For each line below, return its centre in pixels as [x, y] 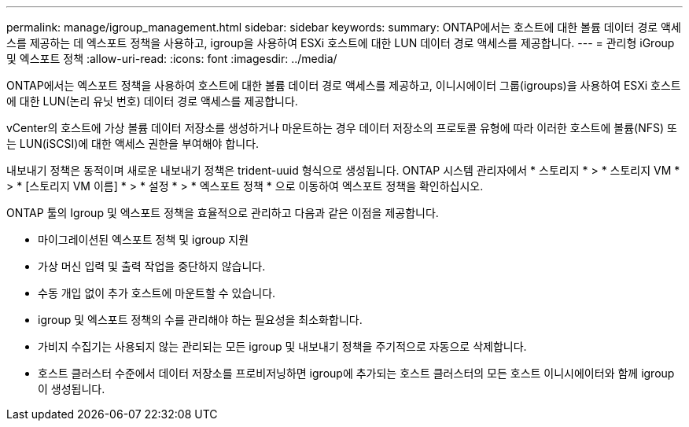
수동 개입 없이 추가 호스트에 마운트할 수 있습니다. [157, 293]
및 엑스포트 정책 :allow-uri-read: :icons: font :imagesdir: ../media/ [172, 59]
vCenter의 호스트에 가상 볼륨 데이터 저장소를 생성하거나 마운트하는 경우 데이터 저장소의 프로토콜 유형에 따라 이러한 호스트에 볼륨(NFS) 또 [342, 128]
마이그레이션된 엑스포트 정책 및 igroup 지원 [144, 239]
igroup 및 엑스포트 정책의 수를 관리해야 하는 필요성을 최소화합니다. [200, 320]
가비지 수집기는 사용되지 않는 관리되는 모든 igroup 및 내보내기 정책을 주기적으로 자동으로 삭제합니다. [282, 346]
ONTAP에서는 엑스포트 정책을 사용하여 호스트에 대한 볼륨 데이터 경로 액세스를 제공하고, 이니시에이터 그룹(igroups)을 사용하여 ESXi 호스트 [344, 85]
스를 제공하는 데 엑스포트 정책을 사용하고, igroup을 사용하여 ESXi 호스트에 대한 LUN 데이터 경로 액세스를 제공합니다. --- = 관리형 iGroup [341, 43]
